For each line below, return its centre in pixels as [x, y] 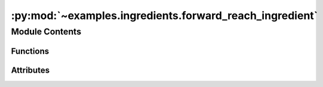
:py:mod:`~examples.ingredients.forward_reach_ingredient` [164, 15]
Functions [30, 51]
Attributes [30, 70]
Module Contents [46, 32]
